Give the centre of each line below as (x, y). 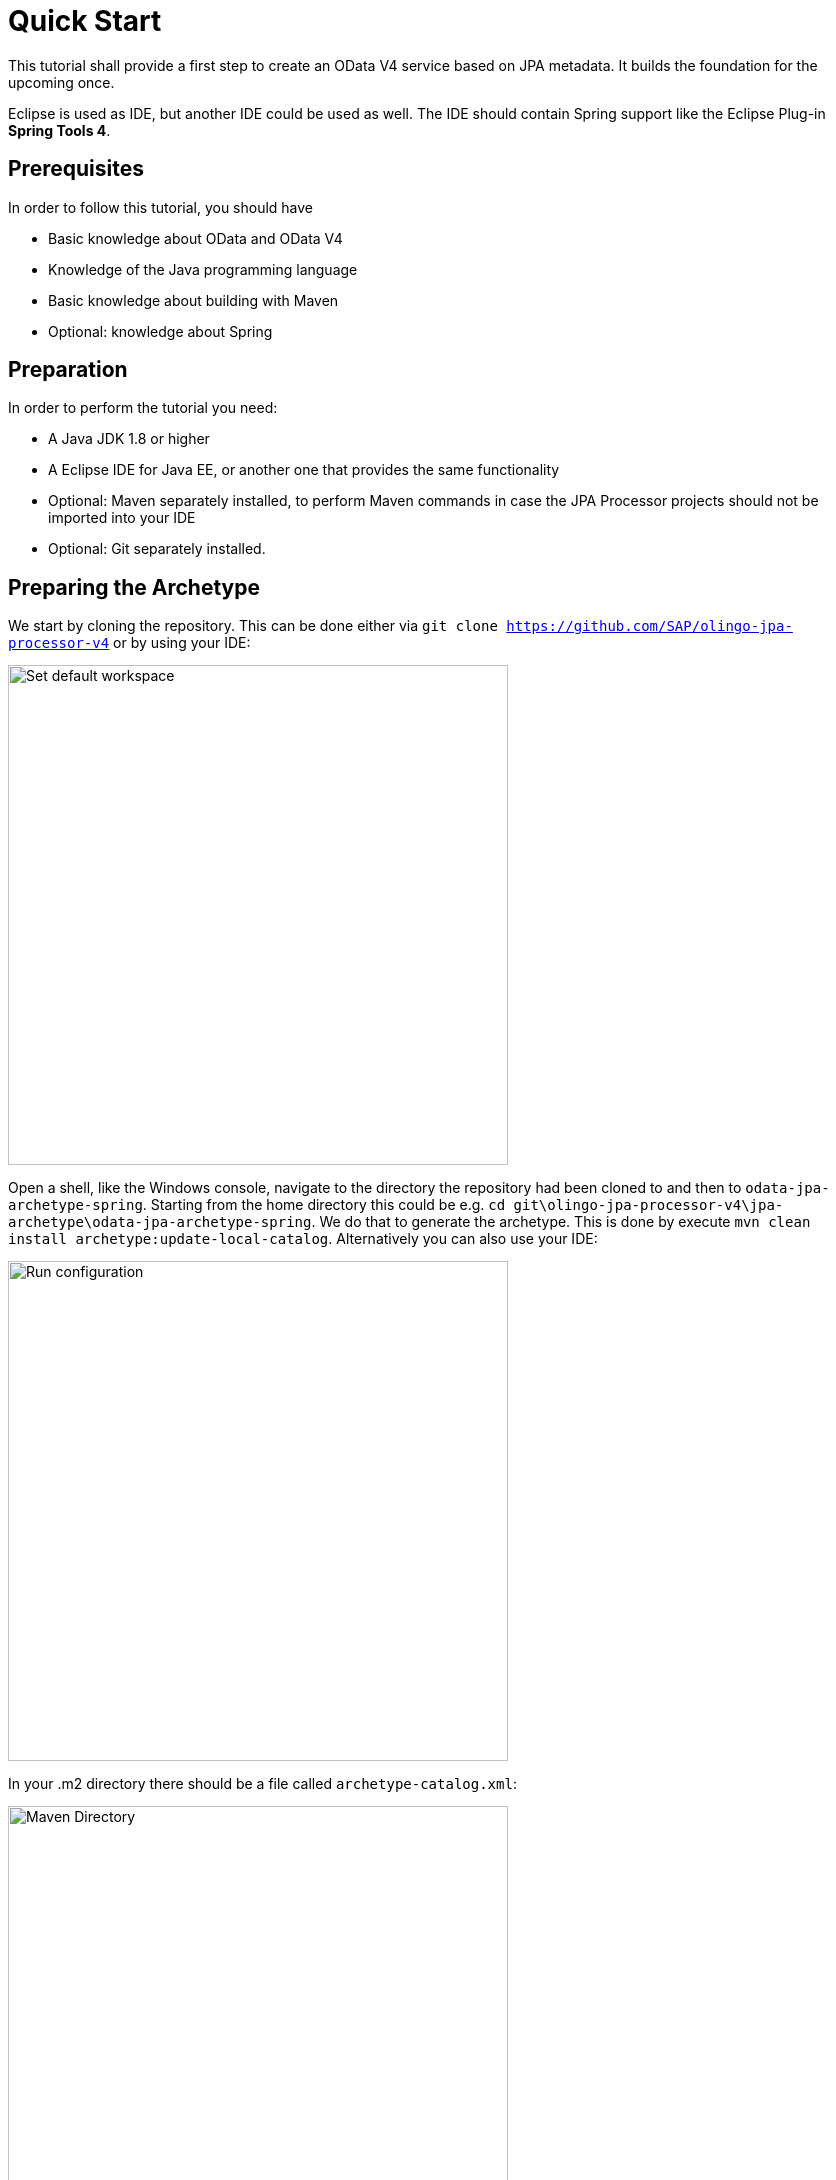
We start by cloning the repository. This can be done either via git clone (253, 626)
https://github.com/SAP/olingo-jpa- (649, 626)
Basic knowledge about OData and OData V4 (195, 238)
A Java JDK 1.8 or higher (129, 439)
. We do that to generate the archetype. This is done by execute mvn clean (561, 1222)
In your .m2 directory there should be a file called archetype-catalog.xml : (262, 1784)
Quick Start (85, 21)
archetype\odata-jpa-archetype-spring (160, 1222)
